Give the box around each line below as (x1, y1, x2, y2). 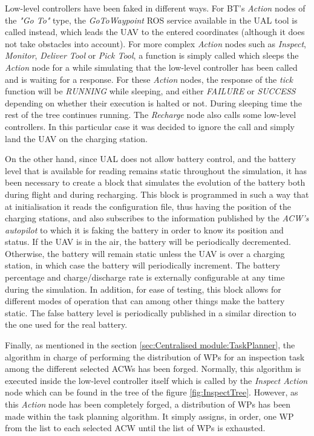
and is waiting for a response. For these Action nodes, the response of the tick (5, 73, 293, 85)
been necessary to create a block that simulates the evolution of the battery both (5, 176, 306, 189)
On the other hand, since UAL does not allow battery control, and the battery (5, 152, 296, 165)
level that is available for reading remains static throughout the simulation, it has (5, 164, 307, 177)
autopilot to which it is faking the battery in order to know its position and (5, 223, 284, 236)
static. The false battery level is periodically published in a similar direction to (5, 306, 296, 319)
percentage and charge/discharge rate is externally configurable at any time (5, 271, 285, 284)
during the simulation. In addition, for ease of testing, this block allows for (5, 282, 281, 295)
